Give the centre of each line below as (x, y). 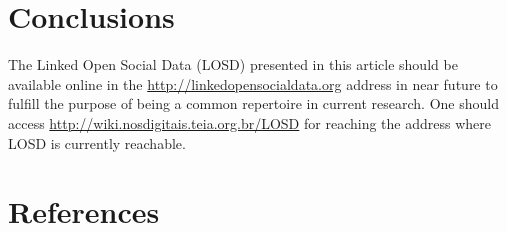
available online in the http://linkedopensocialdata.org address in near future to (253, 83)
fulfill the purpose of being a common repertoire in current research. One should (253, 103)
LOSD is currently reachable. (97, 142)
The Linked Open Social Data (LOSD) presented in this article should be (233, 64)
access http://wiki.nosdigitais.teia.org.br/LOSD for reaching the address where (249, 122)
